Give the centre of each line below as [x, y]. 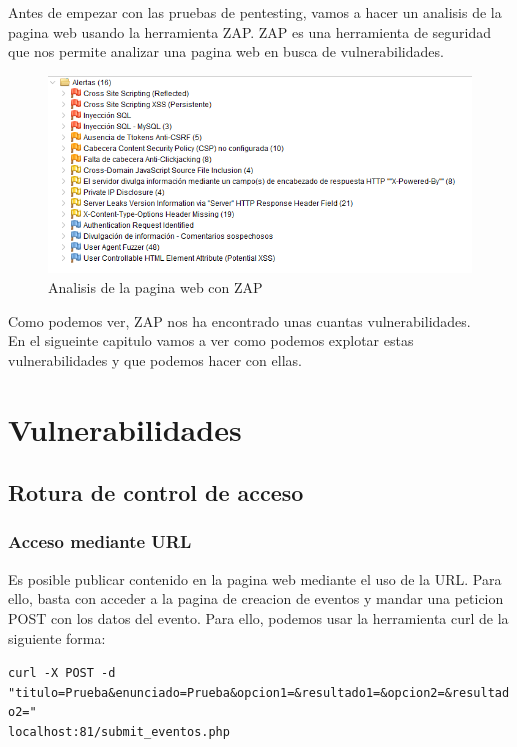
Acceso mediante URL [100, 541]
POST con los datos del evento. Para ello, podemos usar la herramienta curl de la [258, 617]
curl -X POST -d [62, 673]
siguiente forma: [57, 637]
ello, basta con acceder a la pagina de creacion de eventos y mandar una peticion [256, 598]
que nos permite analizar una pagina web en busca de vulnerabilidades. [226, 51]
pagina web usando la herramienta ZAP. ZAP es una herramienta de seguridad [250, 31]
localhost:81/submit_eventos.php [119, 732]
